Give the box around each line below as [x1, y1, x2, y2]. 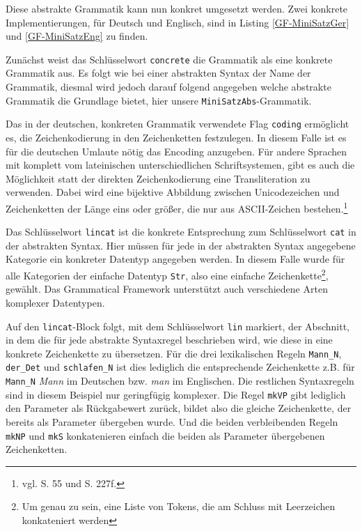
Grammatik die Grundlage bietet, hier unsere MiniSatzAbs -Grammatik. [6, 93, 312, 107]
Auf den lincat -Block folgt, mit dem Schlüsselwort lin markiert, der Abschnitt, [6, 318, 349, 333]
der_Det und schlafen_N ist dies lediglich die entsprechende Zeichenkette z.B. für [6, 360, 355, 374]
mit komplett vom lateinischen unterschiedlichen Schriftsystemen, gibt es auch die [6, 157, 355, 172]
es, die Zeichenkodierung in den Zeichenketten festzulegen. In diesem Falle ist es [6, 130, 347, 144]
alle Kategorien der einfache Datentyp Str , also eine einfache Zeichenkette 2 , [6, 266, 329, 282]
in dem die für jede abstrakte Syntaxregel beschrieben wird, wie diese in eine [6, 332, 333, 347]
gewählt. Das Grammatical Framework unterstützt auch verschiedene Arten [6, 282, 328, 296]
